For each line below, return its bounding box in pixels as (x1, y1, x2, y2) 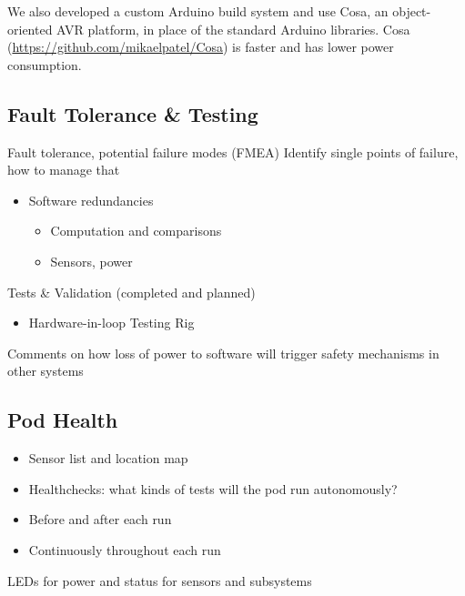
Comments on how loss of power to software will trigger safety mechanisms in (7, 343, 440, 362)
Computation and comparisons (50, 221, 222, 240)
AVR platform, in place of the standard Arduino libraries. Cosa (56, 19, 410, 38)
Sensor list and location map (28, 449, 188, 468)
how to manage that (7, 160, 120, 179)
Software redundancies (28, 190, 154, 209)
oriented (7, 19, 53, 38)
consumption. (7, 55, 82, 74)
